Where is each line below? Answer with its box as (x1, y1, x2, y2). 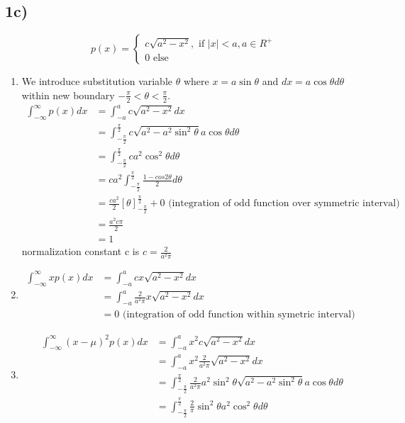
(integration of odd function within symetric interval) (123, 309, 355, 320)
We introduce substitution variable (21, 74, 173, 89)
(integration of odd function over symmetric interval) (168, 198, 400, 209)
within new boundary (21, 87, 115, 102)
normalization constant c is (21, 244, 140, 259)
